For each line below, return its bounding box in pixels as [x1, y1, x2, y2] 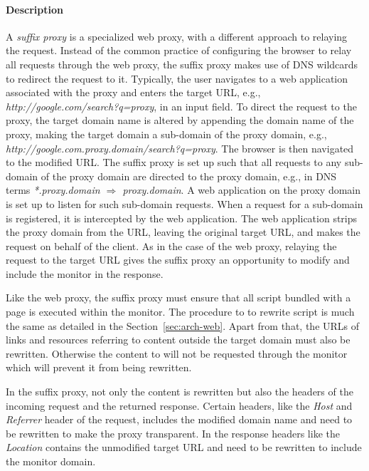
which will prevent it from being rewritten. [6, 360, 192, 375]
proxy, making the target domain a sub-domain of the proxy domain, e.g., [6, 126, 327, 141]
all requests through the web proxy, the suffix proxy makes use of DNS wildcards [6, 56, 358, 71]
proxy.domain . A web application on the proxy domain [122, 182, 361, 197]
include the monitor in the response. [6, 266, 164, 281]
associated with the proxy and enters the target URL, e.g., [6, 85, 261, 100]
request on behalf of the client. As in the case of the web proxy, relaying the [6, 238, 337, 253]
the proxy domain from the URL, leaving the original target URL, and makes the [6, 224, 360, 239]
